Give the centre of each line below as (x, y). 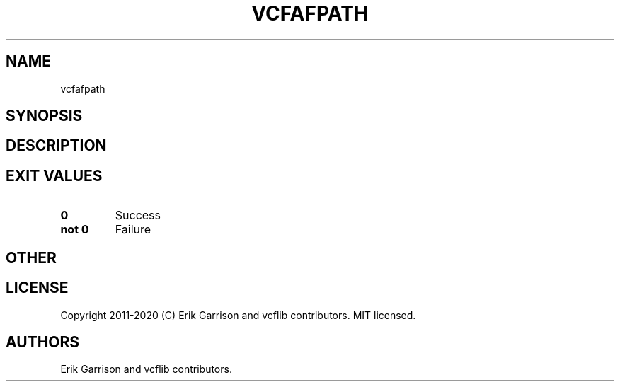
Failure (133, 230)
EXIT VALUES (54, 175)
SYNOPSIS (44, 116)
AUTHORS (43, 342)
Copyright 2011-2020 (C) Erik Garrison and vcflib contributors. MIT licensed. (238, 315)
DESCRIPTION (56, 146)
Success (138, 215)
